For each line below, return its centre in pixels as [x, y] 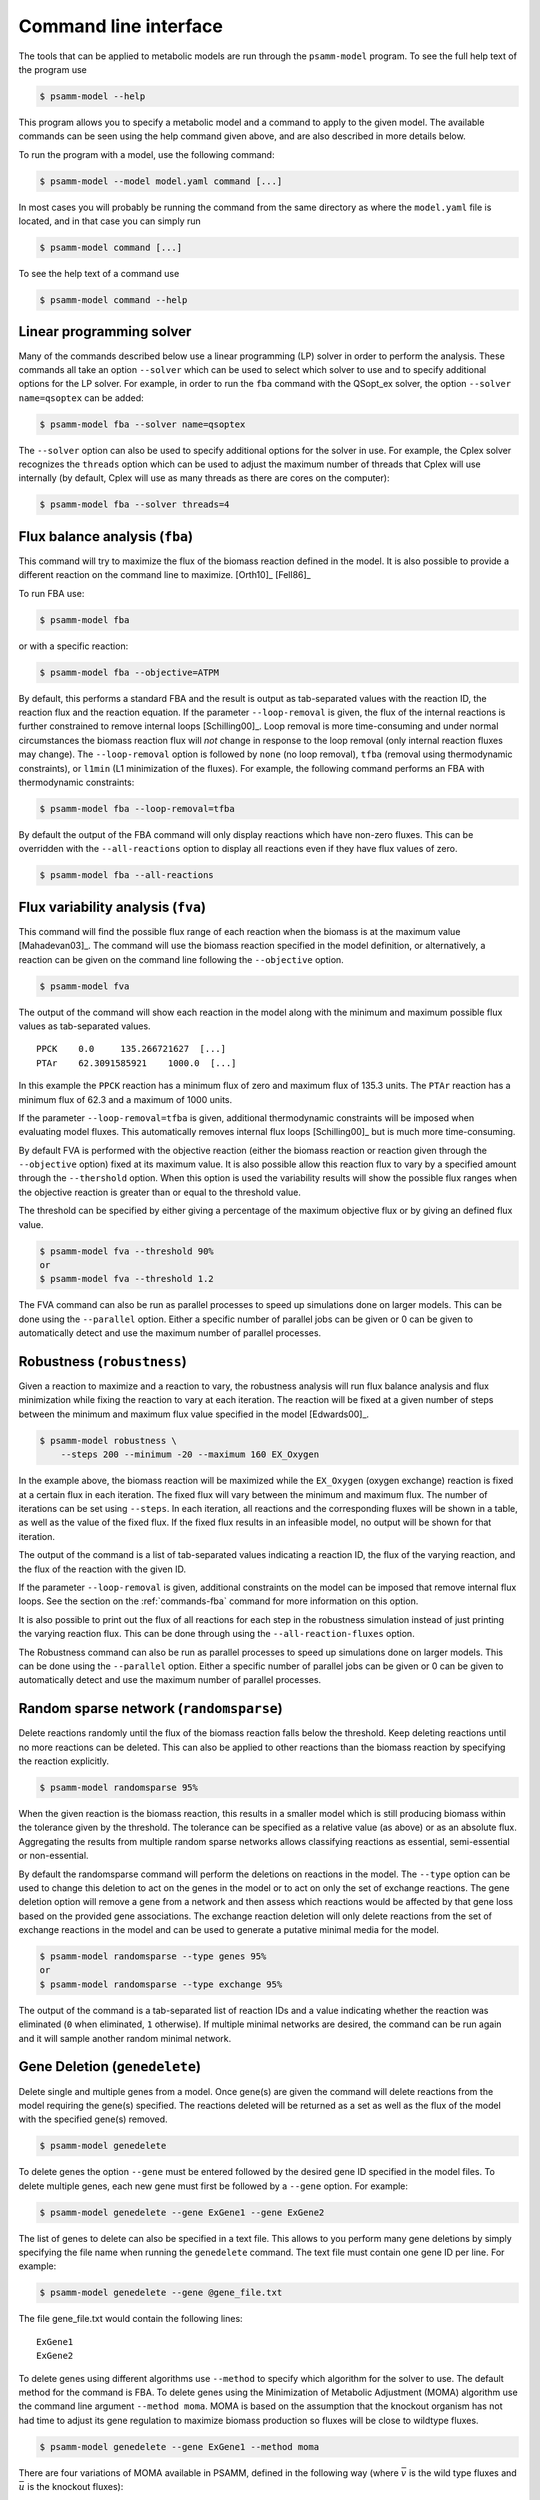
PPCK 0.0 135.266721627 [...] [131, 1049]
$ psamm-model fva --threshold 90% [126, 1251]
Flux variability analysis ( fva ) [112, 906]
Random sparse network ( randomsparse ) [151, 1708]
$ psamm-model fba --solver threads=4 [134, 504]
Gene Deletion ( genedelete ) [110, 2066]
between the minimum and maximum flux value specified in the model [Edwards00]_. [194, 1414]
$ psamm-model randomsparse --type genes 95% [153, 1956]
